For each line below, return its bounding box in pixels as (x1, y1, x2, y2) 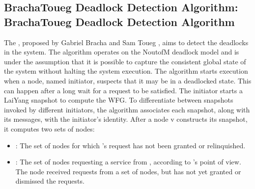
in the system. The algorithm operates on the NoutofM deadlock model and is (4, 47, 239, 57)
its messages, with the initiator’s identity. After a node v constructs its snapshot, (4, 114, 248, 124)
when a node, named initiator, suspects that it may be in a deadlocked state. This (4, 75, 252, 85)
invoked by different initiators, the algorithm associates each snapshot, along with (4, 104, 250, 114)
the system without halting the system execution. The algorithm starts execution (4, 66, 248, 76)
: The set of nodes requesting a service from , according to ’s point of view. (15, 157, 241, 167)
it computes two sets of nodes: (4, 123, 95, 134)
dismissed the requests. (15, 176, 85, 186)
